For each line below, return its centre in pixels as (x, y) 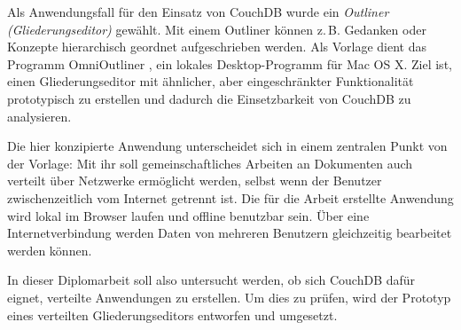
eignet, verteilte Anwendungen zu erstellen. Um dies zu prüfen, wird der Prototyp (229, 297)
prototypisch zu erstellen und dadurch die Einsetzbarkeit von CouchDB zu (209, 98)
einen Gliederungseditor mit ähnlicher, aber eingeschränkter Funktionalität (211, 81)
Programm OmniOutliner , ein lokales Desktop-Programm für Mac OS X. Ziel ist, (230, 63)
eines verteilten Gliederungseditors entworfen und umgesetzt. (172, 314)
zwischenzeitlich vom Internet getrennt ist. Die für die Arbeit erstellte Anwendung (230, 197)
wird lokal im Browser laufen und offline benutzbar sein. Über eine (188, 215)
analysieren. (39, 116)
